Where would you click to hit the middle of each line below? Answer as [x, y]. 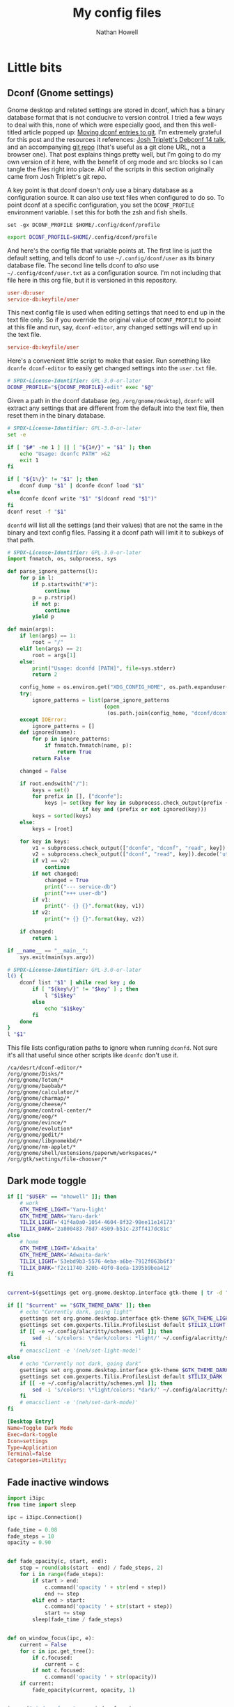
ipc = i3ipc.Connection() [45, 1517]
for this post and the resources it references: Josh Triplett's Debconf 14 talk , [117, 139]
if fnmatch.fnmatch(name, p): [88, 746]
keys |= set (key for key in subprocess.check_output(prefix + [136, 803]
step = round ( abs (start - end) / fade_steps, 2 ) [92, 1568]
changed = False [44, 771]
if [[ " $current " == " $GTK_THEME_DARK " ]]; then [79, 1306]
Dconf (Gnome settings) [61, 93]
